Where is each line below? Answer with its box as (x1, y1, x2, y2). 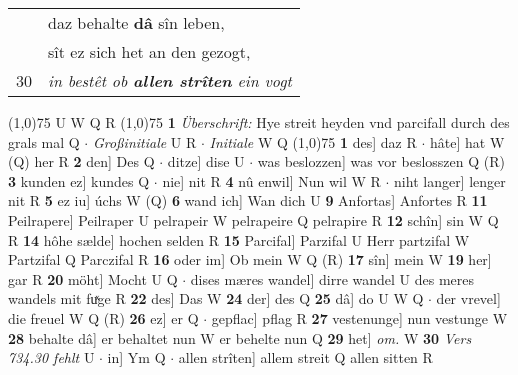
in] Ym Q (107, 347, 166, 368)
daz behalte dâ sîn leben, (48, 11, 225, 34)
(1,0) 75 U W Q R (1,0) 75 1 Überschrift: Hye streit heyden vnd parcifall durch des (8, 112, 510, 132)
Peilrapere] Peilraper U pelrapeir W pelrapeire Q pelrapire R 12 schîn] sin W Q (8, 209, 499, 230)
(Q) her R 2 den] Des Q (8, 151, 155, 172)
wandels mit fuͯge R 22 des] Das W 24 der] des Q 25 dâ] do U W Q (8, 288, 424, 309)
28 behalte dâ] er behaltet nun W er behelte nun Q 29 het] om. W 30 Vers (8, 327, 472, 348)
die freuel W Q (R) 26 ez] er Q (8, 307, 199, 328)
